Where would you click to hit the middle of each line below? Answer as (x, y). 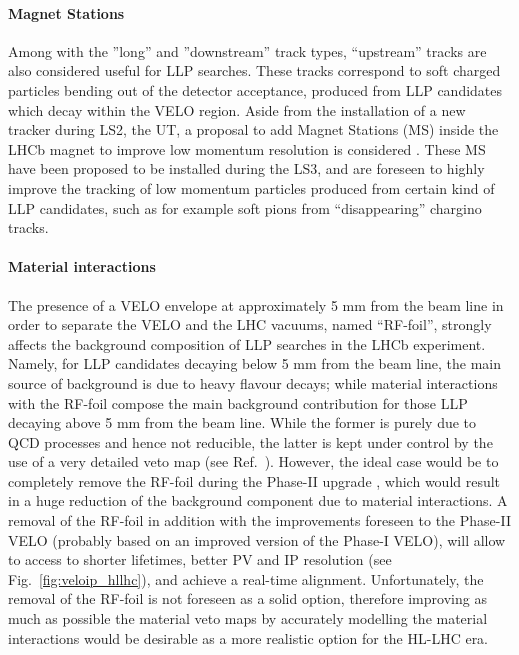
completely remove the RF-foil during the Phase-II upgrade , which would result (254, 480)
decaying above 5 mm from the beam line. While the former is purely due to (242, 422)
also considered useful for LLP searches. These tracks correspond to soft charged (254, 70)
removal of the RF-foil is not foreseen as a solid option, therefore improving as (247, 598)
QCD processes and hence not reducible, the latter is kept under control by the (250, 441)
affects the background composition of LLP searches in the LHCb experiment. (247, 343)
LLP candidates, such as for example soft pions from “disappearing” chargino (245, 207)
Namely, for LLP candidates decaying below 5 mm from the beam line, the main (255, 363)
